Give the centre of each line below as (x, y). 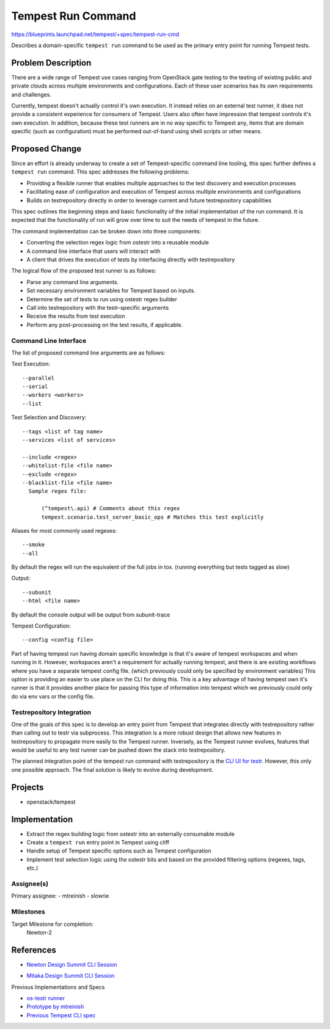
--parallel (38, 378)
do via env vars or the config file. (53, 696)
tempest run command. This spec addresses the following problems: (100, 172)
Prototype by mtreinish (55, 1007)
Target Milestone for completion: (53, 924)
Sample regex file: (57, 491)
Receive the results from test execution (76, 316)
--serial (35, 387)
